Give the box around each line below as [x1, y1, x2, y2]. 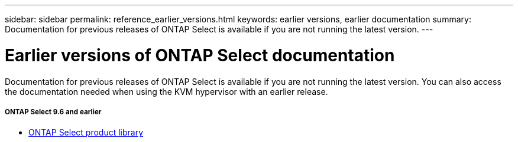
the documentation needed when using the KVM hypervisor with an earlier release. [5, 86, 328, 97]
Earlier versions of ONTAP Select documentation [5, 45, 395, 65]
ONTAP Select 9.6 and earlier [5, 107, 102, 116]
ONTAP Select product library [28, 127, 144, 138]
